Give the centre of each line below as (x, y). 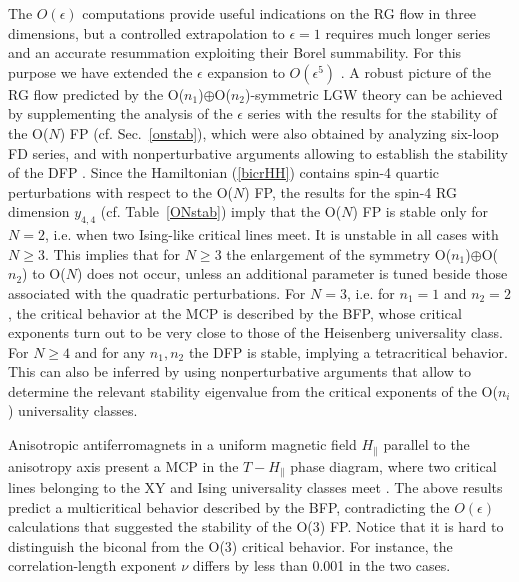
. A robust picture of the (416, 71)
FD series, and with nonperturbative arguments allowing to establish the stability (258, 152)
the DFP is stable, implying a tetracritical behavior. (348, 351)
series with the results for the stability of (372, 113)
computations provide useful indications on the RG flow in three (279, 13)
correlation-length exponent (92, 565)
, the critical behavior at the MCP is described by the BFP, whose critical (235, 312)
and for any (110, 351)
